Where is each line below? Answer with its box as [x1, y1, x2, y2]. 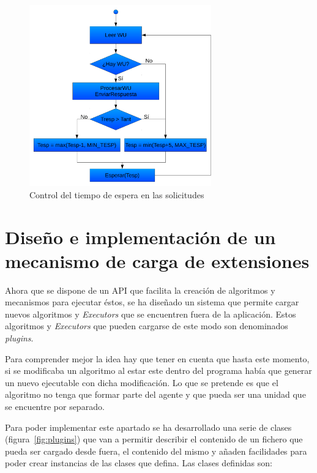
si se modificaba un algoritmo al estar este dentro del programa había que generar [5, 364, 312, 377]
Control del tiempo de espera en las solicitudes [29, 188, 204, 201]
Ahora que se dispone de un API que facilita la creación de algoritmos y [5, 283, 275, 296]
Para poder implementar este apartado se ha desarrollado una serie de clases [5, 420, 292, 433]
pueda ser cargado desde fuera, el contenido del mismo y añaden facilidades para [5, 444, 307, 457]
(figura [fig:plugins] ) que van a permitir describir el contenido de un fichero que [5, 433, 303, 445]
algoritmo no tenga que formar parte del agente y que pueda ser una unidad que [5, 388, 306, 401]
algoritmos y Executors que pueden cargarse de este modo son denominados [5, 319, 288, 332]
